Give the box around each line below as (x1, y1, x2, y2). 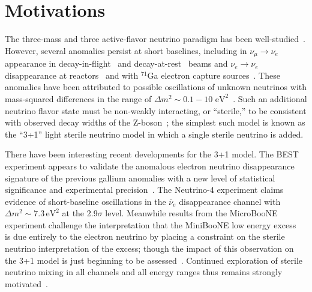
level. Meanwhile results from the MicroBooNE (105, 207, 278, 219)
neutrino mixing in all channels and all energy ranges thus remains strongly (5, 266, 283, 278)
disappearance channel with (179, 195, 281, 207)
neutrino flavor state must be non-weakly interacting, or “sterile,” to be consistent (5, 104, 307, 117)
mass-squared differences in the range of (5, 92, 152, 105)
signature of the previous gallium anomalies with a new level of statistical (5, 171, 275, 184)
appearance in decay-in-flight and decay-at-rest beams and (5, 57, 228, 70)
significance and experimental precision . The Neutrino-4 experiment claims (5, 183, 284, 196)
